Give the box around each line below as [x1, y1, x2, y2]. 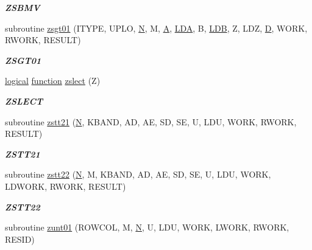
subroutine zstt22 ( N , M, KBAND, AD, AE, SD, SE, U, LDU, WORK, [5, 168, 271, 181]
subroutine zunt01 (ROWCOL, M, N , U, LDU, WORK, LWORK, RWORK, [5, 221, 289, 234]
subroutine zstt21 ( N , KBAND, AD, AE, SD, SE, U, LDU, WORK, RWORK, [5, 115, 297, 128]
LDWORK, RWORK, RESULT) [5, 179, 126, 192]
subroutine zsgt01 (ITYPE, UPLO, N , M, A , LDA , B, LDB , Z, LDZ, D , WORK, [5, 21, 308, 34]
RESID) [5, 232, 35, 245]
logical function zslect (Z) [5, 74, 101, 87]
